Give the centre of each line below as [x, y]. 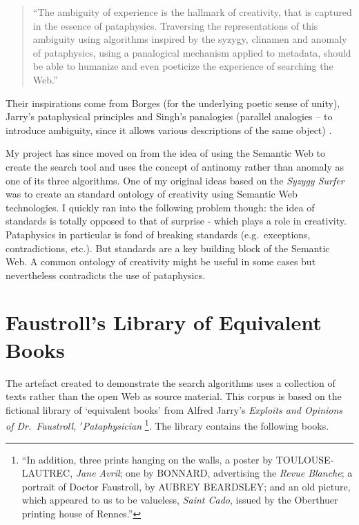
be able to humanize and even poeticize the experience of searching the [183, 66]
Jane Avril [98, 473]
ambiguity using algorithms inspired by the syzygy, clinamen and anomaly [190, 39]
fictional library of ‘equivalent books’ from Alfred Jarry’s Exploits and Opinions [174, 409]
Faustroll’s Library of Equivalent [164, 322]
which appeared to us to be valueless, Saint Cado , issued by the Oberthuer [180, 500]
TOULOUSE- [305, 459]
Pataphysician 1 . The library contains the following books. [206, 425]
